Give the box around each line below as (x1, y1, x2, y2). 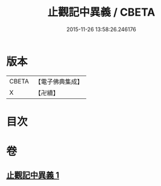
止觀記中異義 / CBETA (47, 5, 156, 19)
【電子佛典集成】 (34, 77, 83, 86)
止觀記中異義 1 (6, 170, 60, 181)
